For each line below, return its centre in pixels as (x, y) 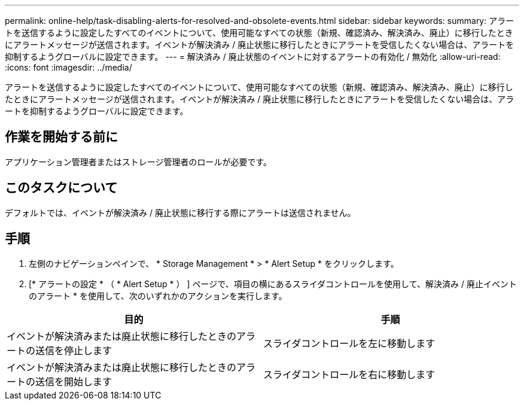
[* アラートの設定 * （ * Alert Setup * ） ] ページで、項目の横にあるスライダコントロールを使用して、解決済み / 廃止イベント (273, 284)
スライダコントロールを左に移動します (349, 343)
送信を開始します (74, 381)
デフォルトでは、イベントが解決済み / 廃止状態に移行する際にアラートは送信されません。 (180, 212)
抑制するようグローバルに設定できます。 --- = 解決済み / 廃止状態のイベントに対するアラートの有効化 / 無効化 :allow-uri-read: (253, 57)
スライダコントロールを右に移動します (349, 374)
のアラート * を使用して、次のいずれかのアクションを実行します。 (158, 296)
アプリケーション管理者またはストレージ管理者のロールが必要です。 (138, 162)
